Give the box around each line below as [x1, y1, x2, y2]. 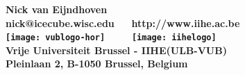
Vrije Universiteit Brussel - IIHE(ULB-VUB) [6, 42, 227, 57]
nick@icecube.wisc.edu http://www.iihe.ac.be [6, 15, 240, 30]
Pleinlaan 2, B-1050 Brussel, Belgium [6, 56, 188, 71]
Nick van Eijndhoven [6, 2, 108, 16]
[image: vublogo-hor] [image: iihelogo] [6, 33, 217, 43]
